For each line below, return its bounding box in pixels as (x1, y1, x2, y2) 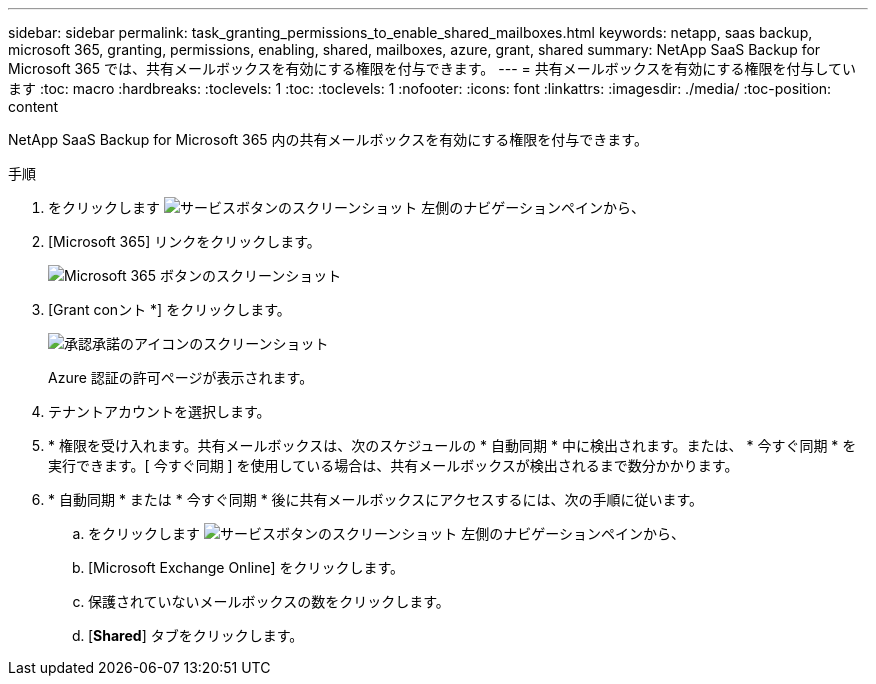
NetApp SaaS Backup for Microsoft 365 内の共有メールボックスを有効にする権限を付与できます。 (8, 131, 648, 148)
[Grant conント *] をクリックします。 (48, 301, 291, 318)
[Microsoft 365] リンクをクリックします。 (48, 233, 321, 250)
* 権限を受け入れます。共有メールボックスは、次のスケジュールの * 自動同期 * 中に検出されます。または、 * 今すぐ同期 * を (48, 437, 857, 454)
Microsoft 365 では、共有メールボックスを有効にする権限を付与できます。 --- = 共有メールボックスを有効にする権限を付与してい (8, 60, 857, 77)
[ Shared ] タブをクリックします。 (88, 627, 304, 644)
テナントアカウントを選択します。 (48, 403, 271, 420)
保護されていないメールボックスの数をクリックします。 (88, 593, 450, 610)
